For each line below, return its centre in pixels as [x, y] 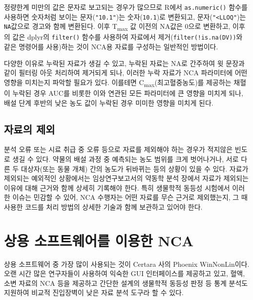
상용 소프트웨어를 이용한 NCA [99, 240]
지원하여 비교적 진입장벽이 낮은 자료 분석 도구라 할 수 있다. [94, 292]
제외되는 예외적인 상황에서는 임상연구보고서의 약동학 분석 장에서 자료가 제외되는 [126, 178]
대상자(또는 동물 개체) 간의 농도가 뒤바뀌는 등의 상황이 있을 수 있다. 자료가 [135, 168]
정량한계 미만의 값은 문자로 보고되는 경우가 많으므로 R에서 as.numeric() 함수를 [126, 7]
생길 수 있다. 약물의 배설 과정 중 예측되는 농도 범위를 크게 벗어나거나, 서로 [126, 159]
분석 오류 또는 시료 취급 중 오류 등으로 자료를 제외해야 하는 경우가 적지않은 [118, 149]
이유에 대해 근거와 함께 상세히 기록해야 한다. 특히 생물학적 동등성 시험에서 [117, 187]
